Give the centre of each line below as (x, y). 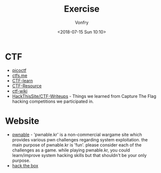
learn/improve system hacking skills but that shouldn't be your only (79, 155)
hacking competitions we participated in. (53, 101)
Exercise (82, 9)
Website (22, 121)
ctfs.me (20, 75)
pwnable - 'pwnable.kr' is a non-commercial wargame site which (77, 135)
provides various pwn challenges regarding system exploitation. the (80, 139)
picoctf (19, 70)
